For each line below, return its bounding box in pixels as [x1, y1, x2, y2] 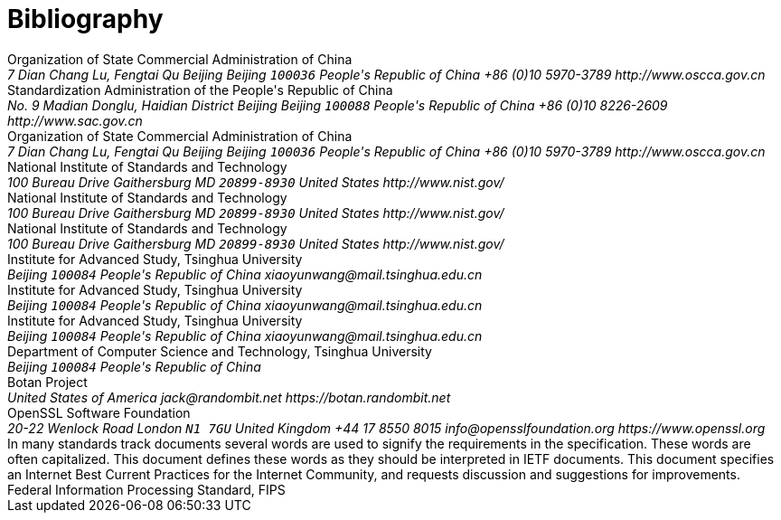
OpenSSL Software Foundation [7, 404, 191, 421]
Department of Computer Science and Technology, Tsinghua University [7, 343, 432, 359]
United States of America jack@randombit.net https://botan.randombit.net [7, 389, 451, 405]
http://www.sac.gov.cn [7, 112, 143, 128]
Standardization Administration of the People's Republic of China [7, 81, 393, 98]
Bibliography [7, 4, 164, 34]
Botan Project [7, 373, 88, 390]
